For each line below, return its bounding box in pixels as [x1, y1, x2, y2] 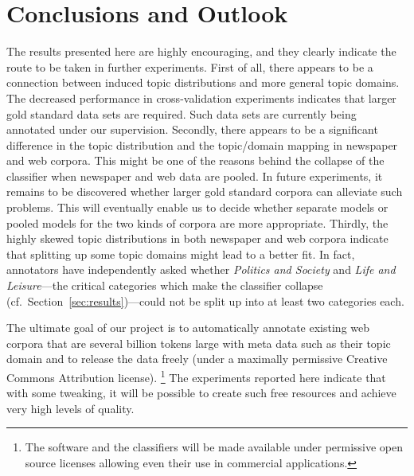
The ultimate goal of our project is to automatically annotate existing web [6, 319, 370, 336]
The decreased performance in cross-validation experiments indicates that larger [6, 89, 396, 106]
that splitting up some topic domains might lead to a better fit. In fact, [6, 245, 355, 262]
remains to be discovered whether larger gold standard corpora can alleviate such [6, 183, 403, 200]
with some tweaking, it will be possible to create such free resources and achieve [6, 384, 396, 401]
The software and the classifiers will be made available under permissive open [25, 439, 404, 455]
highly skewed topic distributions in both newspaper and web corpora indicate [6, 230, 389, 247]
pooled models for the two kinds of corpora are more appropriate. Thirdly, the [6, 214, 389, 231]
